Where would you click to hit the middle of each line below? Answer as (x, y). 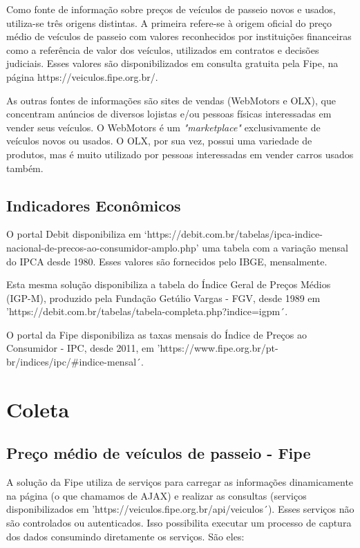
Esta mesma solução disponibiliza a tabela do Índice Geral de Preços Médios (169, 284)
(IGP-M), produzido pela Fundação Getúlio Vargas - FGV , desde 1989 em (163, 297)
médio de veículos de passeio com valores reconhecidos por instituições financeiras (179, 36)
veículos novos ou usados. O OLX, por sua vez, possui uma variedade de (159, 141)
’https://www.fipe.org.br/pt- (218, 348)
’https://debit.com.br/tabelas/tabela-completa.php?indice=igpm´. (147, 311)
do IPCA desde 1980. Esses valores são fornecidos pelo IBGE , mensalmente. (167, 261)
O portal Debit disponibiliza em (74, 234)
